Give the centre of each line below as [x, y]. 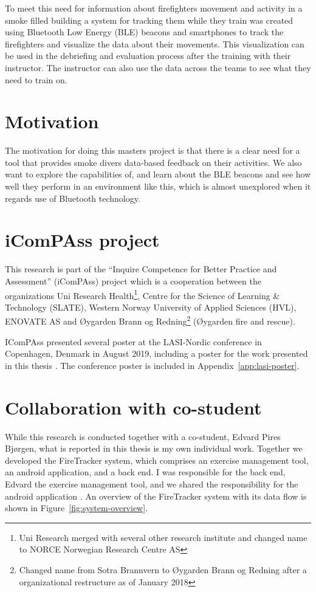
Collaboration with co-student [133, 407]
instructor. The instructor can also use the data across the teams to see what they [158, 67]
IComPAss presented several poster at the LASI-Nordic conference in [133, 341]
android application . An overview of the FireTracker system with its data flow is [156, 496]
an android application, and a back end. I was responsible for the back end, [145, 472]
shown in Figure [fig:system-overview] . [77, 508]
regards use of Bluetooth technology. [73, 198]
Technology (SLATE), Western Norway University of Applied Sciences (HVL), [151, 307]
